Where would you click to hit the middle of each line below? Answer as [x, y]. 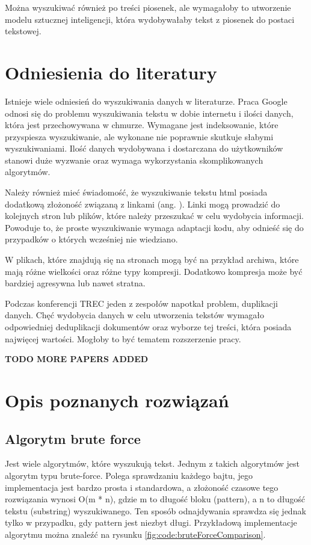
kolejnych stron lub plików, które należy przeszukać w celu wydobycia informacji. [154, 216]
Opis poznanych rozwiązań [117, 400]
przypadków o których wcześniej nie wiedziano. [91, 239]
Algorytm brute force [73, 438]
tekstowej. [23, 31]
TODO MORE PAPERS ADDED [77, 359]
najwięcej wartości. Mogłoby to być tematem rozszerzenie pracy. [123, 338]
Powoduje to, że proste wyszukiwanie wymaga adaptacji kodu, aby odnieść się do [154, 227]
